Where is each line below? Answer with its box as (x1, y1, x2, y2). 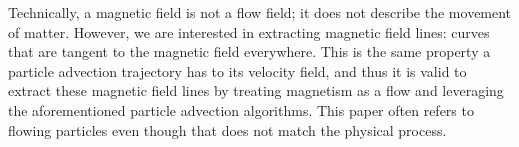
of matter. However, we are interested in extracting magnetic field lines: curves (8, 21, 490, 42)
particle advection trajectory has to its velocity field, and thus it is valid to (8, 60, 467, 81)
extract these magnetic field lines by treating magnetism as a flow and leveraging (8, 80, 504, 101)
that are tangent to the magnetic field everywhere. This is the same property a (8, 41, 491, 62)
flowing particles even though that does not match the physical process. (8, 119, 447, 140)
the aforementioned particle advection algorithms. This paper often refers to (8, 99, 474, 120)
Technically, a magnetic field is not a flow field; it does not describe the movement (8, 2, 512, 22)
